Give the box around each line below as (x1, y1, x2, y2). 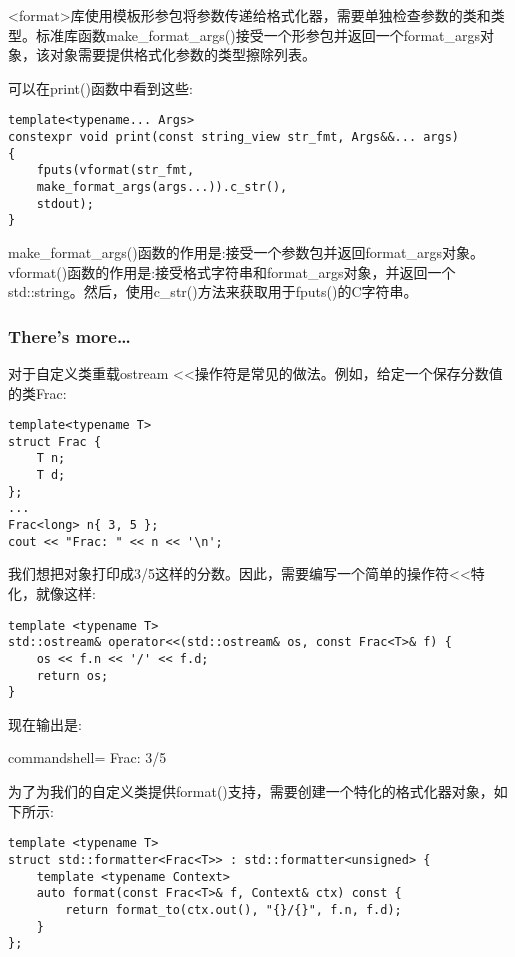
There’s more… (8, 323, 131, 348)
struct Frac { (8, 434, 102, 449)
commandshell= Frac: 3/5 (8, 747, 167, 768)
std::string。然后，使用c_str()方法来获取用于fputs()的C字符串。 (8, 281, 418, 302)
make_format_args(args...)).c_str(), (36, 180, 288, 194)
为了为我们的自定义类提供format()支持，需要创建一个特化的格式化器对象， (8, 781, 494, 802)
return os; (36, 668, 109, 683)
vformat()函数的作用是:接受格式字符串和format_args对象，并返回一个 (8, 261, 456, 282)
